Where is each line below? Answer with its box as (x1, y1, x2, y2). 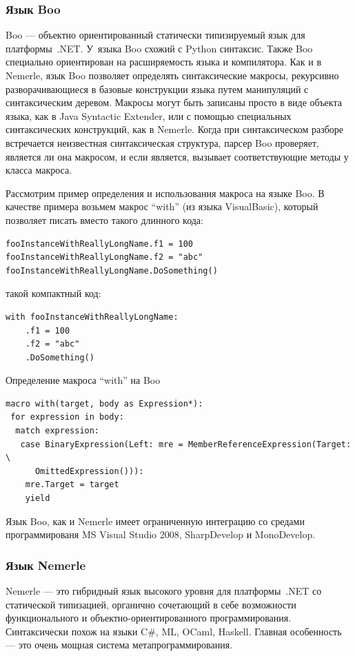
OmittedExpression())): (34, 466, 144, 476)
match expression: (15, 426, 100, 436)
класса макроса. (6, 163, 72, 177)
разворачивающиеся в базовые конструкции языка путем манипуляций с (6, 81, 309, 96)
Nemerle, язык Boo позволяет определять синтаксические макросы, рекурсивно (6, 68, 339, 82)
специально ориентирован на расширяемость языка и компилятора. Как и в (6, 54, 322, 69)
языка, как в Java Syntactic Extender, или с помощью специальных (6, 108, 292, 123)
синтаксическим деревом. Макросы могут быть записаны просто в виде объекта (6, 95, 342, 110)
